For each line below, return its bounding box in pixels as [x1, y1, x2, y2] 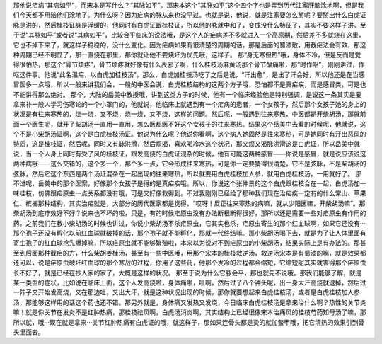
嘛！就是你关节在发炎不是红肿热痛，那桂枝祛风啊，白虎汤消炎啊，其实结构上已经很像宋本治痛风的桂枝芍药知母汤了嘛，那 [13, 308, 366, 316]
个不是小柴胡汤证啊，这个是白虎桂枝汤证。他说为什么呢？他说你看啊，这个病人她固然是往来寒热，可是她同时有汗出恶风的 [13, 130, 366, 138]
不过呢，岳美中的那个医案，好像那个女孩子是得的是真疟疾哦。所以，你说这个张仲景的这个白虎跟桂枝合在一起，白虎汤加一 [13, 179, 366, 188]
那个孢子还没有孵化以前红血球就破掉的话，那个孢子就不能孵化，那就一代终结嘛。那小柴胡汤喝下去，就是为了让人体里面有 [13, 229, 366, 237]
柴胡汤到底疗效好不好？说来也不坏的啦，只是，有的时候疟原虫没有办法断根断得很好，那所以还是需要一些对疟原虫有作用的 [13, 209, 366, 217]
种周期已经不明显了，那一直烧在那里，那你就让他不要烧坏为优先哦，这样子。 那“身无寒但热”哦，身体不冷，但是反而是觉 [13, 50, 361, 59]
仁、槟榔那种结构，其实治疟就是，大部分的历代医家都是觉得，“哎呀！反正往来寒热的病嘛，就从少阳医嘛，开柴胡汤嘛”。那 [13, 199, 366, 207]
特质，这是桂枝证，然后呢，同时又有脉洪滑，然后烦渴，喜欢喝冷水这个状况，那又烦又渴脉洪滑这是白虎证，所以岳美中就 [13, 139, 360, 148]
